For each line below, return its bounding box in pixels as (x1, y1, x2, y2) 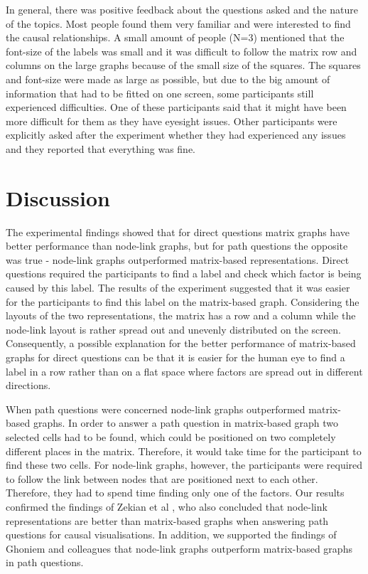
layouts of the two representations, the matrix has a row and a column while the (6, 308, 356, 323)
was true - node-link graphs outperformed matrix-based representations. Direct (6, 252, 350, 267)
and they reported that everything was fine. (6, 141, 195, 156)
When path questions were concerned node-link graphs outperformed (6, 401, 305, 416)
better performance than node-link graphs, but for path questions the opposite (6, 238, 348, 253)
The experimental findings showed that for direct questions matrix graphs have (6, 224, 350, 239)
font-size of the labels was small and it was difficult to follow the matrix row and (6, 43, 357, 58)
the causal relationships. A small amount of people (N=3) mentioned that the (6, 30, 345, 45)
